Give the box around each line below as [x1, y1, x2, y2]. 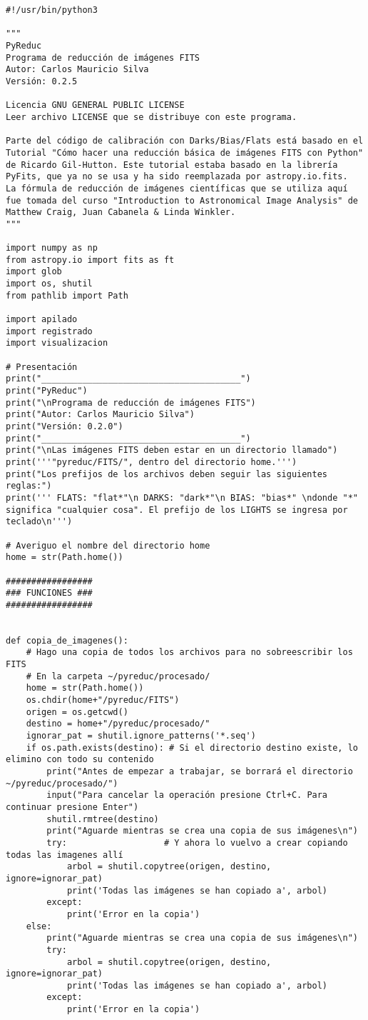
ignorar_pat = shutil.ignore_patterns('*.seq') [26, 731, 256, 741]
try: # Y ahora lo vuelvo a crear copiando [46, 837, 348, 848]
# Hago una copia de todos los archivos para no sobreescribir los [26, 647, 353, 658]
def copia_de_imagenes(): [6, 635, 128, 646]
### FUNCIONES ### [6, 588, 93, 599]
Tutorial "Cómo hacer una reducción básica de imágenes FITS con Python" [6, 147, 364, 158]
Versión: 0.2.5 [6, 76, 78, 86]
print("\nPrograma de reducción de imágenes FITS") [6, 397, 256, 408]
